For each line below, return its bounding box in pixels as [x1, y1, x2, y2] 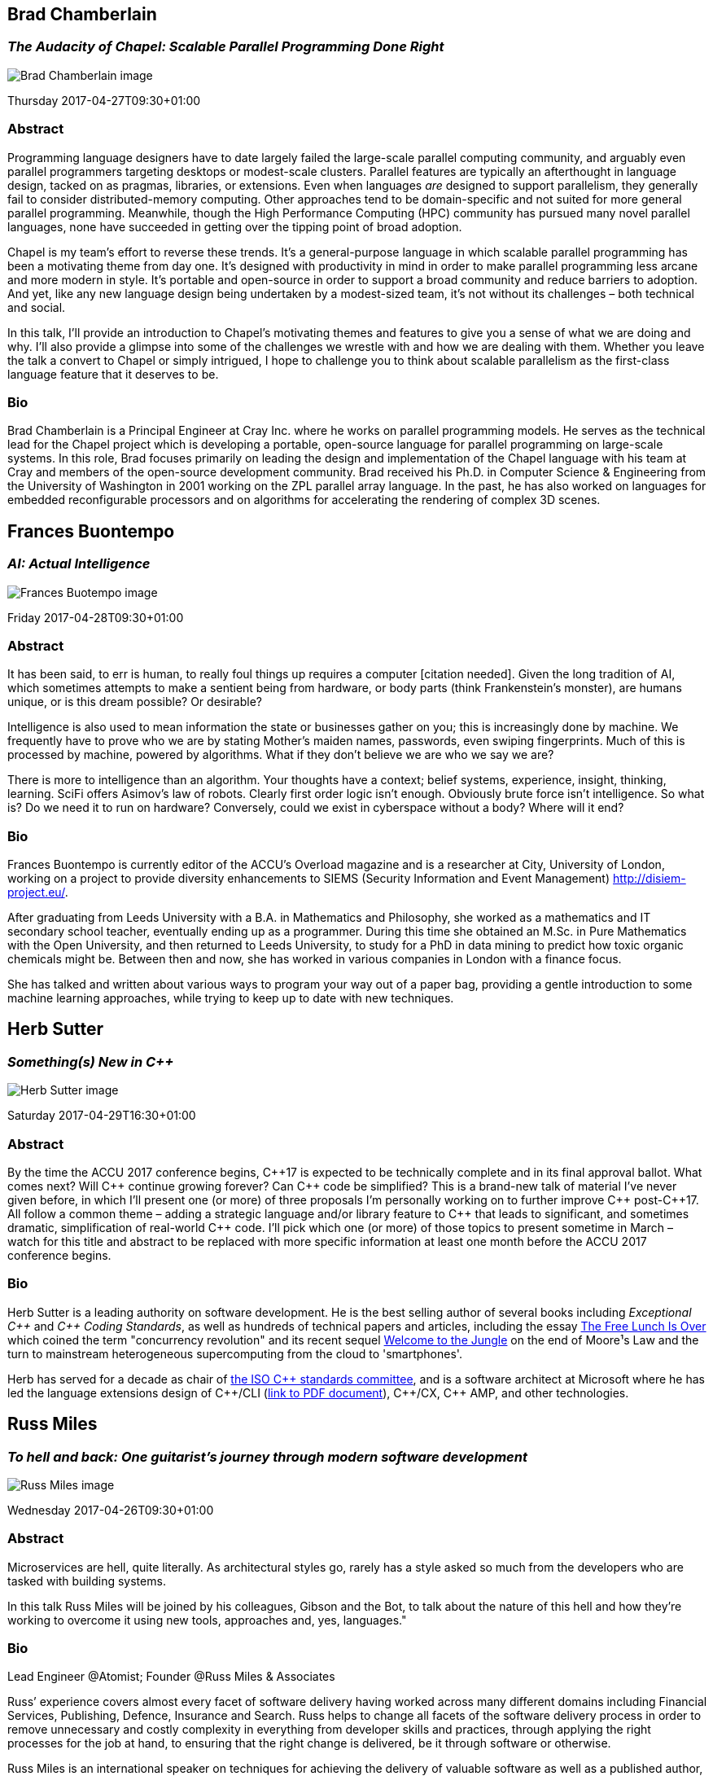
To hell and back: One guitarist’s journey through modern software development [7, 1448, 527, 1465]
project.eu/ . [7, 885, 68, 900]
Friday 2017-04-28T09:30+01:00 [7, 610, 184, 625]
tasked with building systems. [7, 1573, 166, 1588]
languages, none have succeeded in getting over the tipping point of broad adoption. [7, 219, 462, 234]
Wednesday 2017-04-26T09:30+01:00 [7, 1502, 214, 1517]
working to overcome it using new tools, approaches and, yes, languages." [7, 1612, 407, 1627]
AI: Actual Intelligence [7, 555, 151, 572]
